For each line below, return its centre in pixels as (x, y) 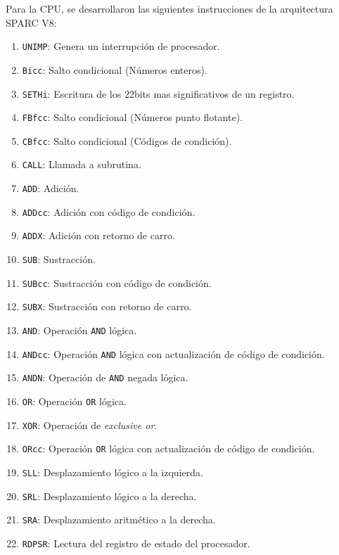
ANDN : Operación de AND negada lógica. (105, 377)
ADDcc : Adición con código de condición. (109, 211)
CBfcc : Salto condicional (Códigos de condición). (127, 140)
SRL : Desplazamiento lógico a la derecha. (109, 496)
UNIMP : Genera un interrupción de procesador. (121, 46)
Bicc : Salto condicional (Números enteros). (115, 69)
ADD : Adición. (51, 188)
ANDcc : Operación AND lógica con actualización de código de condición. (173, 353)
